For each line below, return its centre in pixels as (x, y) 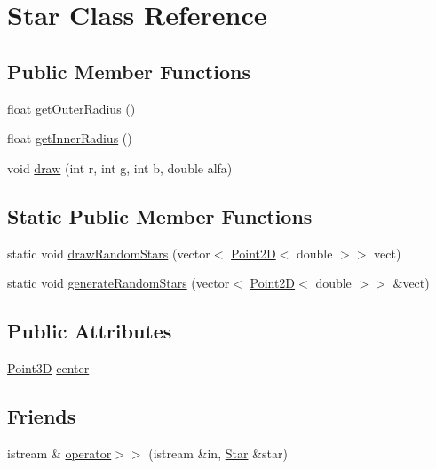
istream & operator (59, 453)
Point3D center (48, 367)
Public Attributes (90, 331)
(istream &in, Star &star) (218, 453)
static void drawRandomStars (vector (109, 253)
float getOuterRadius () (71, 108)
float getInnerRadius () (70, 138)
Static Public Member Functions (160, 215)
